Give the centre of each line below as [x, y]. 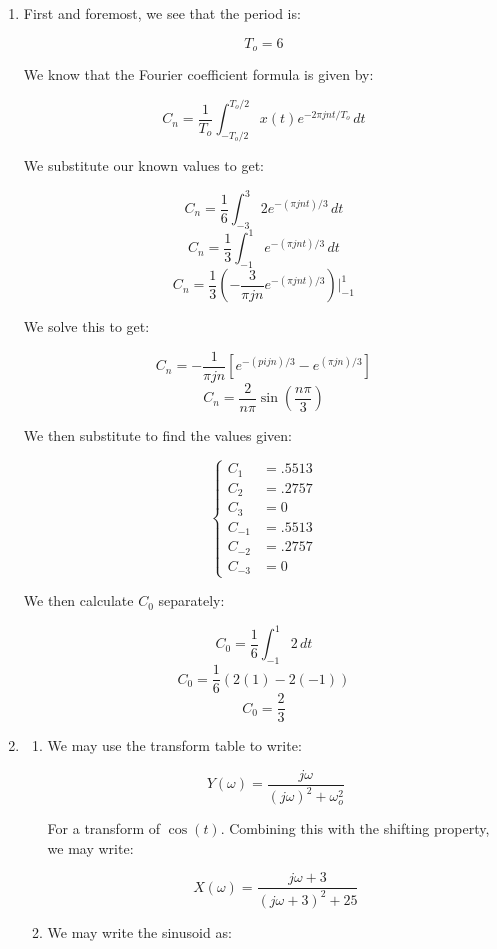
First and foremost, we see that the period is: [162, 13]
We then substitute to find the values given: [157, 435]
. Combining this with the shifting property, [355, 828]
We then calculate [78, 600]
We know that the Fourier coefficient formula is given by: [198, 74]
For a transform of [103, 828]
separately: [191, 600]
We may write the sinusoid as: [139, 931]
